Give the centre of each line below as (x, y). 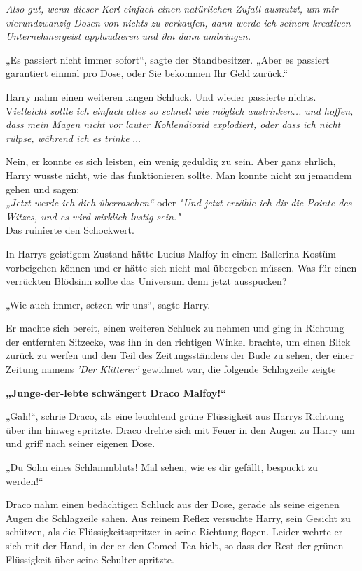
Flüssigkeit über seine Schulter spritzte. (90, 559)
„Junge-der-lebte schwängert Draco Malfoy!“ (116, 392)
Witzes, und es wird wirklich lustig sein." (93, 216)
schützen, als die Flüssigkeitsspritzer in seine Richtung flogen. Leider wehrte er (174, 531)
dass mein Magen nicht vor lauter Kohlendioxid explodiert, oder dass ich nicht (173, 124)
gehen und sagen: (43, 189)
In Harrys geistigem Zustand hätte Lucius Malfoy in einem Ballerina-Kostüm (171, 253)
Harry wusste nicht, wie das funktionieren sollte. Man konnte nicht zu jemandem (179, 175)
